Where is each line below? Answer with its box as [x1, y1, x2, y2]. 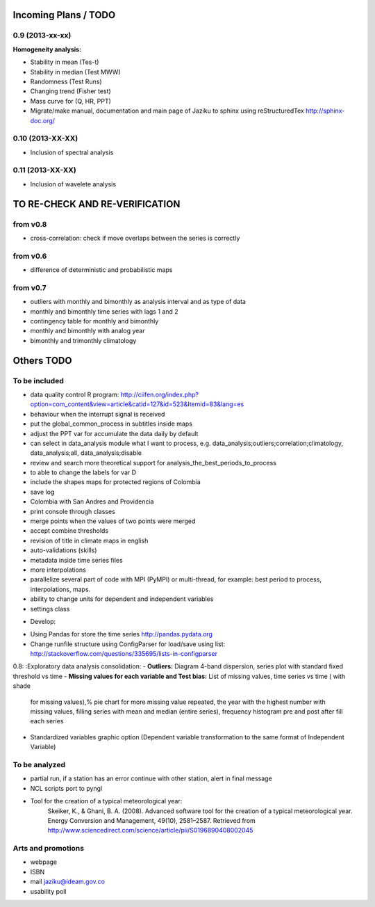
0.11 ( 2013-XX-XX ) [12, 166, 76, 175]
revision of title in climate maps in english [30, 536, 149, 545]
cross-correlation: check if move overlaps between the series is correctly [30, 234, 240, 242]
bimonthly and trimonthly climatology [30, 336, 137, 344]
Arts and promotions [12, 844, 85, 853]
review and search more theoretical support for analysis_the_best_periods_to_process [30, 458, 277, 467]
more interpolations [30, 565, 86, 574]
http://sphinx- [306, 106, 345, 115]
